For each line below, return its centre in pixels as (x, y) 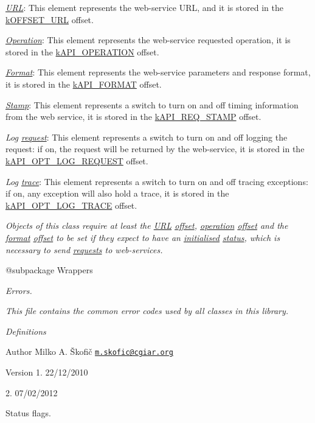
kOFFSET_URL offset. (50, 19)
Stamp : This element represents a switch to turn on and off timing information (152, 104)
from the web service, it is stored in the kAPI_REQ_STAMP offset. (133, 117)
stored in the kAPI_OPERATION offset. (82, 51)
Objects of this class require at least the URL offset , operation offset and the (147, 225)
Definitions (26, 331)
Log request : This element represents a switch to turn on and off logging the (147, 137)
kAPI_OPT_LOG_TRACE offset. (71, 205)
